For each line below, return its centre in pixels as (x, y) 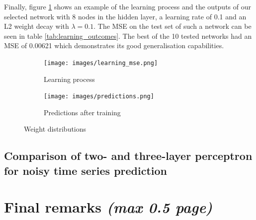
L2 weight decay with (37, 26)
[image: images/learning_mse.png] (101, 63)
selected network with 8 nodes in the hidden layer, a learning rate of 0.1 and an (125, 16)
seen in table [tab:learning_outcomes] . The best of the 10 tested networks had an (128, 36)
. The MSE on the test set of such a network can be (172, 26)
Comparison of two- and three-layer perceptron (128, 156)
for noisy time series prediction (86, 170)
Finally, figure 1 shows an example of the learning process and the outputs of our (128, 6)
